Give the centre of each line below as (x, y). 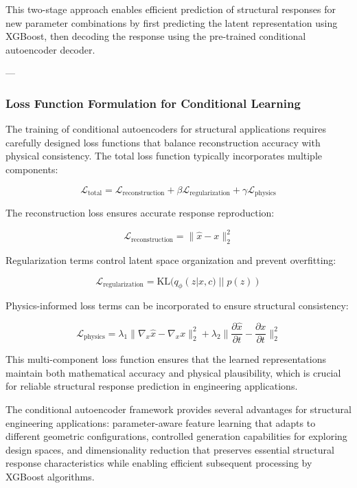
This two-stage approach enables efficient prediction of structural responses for (171, 9)
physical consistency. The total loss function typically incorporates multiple (164, 156)
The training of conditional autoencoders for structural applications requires (166, 129)
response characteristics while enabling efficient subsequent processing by (159, 463)
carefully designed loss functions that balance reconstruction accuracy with (163, 142)
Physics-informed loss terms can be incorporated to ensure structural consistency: (177, 306)
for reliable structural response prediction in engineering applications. (152, 386)
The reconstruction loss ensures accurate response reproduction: (140, 213)
